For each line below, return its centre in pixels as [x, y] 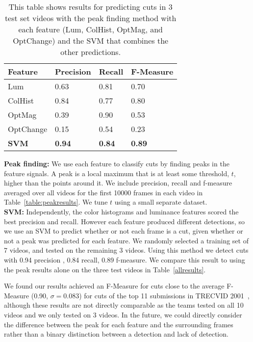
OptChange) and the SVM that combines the [91, 40]
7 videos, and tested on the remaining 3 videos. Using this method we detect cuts [126, 250]
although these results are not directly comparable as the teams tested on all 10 [124, 305]
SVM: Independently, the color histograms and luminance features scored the [121, 211]
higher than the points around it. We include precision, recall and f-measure [118, 183]
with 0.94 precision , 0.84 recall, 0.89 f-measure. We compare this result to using [125, 259]
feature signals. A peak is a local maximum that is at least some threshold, [117, 173]
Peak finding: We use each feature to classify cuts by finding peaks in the [117, 163]
